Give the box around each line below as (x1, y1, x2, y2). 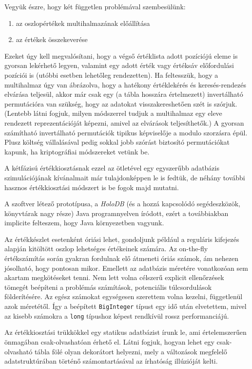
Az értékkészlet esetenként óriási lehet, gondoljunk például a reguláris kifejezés (4, 234, 239, 244)
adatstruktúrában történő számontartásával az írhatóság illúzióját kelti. (4, 356, 218, 366)
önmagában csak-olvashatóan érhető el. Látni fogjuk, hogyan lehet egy (4, 336, 214, 347)
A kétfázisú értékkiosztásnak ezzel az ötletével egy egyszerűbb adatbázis (4, 163, 219, 173)
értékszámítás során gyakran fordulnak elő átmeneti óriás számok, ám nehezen (4, 253, 239, 263)
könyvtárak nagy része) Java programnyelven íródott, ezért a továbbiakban (4, 208, 229, 218)
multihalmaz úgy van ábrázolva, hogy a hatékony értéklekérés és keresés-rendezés (4, 79, 246, 89)
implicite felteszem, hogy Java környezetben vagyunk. (4, 217, 164, 228)
